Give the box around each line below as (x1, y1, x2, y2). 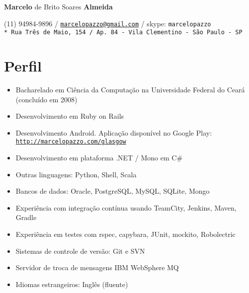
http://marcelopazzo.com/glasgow (15, 138, 126, 146)
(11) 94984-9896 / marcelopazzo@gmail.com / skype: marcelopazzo (4, 18, 211, 28)
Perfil (4, 56, 42, 76)
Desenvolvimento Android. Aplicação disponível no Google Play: (15, 127, 212, 138)
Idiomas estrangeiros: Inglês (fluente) (15, 279, 128, 289)
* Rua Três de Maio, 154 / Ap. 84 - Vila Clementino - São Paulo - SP (4, 29, 243, 36)
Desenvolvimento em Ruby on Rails (15, 111, 124, 121)
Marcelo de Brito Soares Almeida (4, 1, 113, 11)
